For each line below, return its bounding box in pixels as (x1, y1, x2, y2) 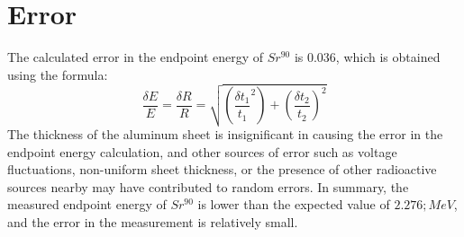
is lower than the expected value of (197, 195, 390, 214)
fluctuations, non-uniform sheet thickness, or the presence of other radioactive (7, 160, 437, 179)
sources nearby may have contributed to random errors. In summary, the (7, 177, 409, 196)
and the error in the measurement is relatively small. (7, 212, 298, 231)
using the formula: (7, 65, 108, 83)
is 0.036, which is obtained (294, 48, 441, 66)
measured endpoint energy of (7, 195, 167, 214)
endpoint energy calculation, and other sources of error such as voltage (7, 142, 397, 161)
